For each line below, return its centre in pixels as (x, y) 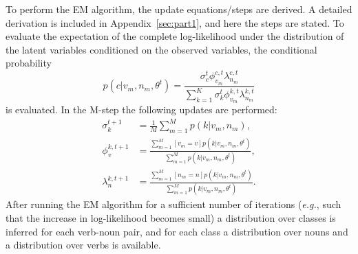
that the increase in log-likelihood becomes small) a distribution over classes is (171, 218)
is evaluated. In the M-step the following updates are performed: (141, 109)
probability (29, 63)
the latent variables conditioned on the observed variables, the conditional (161, 49)
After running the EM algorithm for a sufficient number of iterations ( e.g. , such (173, 204)
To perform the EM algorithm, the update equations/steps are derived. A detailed (179, 9)
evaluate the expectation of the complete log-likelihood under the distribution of (175, 36)
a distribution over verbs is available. (83, 245)
